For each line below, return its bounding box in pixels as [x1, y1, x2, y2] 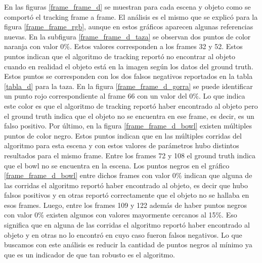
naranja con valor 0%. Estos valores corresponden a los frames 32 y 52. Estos [4, 41, 243, 52]
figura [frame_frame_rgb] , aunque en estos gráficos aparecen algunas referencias [4, 21, 253, 32]
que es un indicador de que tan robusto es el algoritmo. [4, 249, 175, 259]
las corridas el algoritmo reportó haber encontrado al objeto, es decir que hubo [4, 180, 248, 190]
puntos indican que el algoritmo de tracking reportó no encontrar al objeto [4, 51, 235, 61]
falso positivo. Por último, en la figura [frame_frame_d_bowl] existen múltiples [4, 120, 252, 131]
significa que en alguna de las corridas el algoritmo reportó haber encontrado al [4, 220, 250, 230]
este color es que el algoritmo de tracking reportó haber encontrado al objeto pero [4, 100, 258, 111]
